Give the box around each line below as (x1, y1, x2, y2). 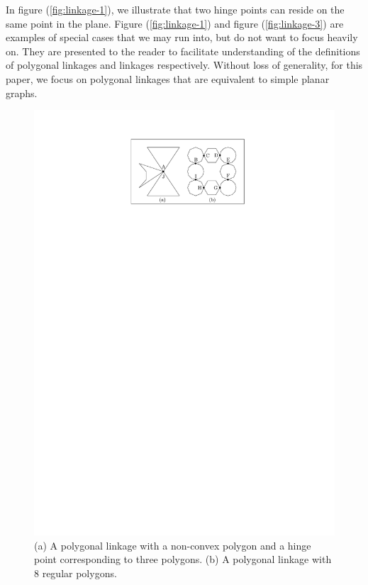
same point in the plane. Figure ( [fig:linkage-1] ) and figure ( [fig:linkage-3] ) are (6, 16, 344, 30)
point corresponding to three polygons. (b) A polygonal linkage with (34, 552, 332, 567)
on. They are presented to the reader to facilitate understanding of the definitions (6, 43, 360, 58)
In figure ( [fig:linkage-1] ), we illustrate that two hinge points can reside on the (6, 2, 345, 16)
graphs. (6, 85, 38, 100)
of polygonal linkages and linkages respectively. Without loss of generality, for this (6, 57, 363, 72)
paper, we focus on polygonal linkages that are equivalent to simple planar (6, 71, 330, 86)
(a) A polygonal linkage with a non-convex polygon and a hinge (34, 537, 311, 552)
